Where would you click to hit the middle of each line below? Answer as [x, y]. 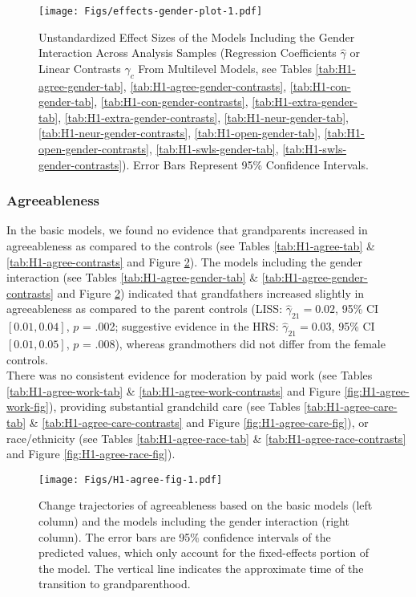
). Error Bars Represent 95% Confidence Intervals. [245, 164]
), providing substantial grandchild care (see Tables [174, 406]
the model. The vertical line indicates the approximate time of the [201, 568]
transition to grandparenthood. [115, 584]
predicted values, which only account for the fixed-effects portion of [204, 552]
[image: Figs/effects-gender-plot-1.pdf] [151, 11]
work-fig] [28, 406]
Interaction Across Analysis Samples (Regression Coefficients [188, 53]
